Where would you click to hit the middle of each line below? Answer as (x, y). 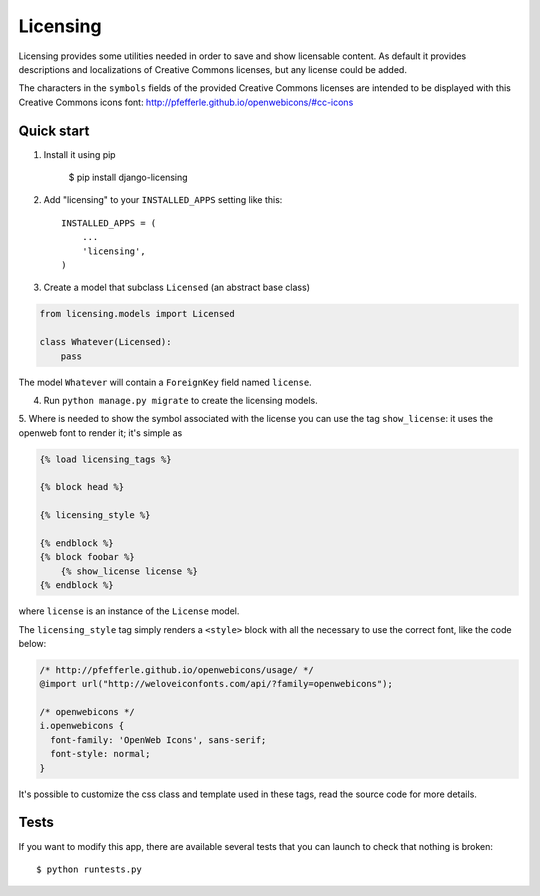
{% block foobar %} (87, 557)
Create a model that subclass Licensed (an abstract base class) (176, 287)
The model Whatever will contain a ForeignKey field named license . (165, 382)
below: (32, 643)
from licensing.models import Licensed (137, 314)
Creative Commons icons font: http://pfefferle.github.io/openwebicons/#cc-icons (186, 102)
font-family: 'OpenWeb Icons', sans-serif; (158, 739)
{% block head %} (82, 487)
